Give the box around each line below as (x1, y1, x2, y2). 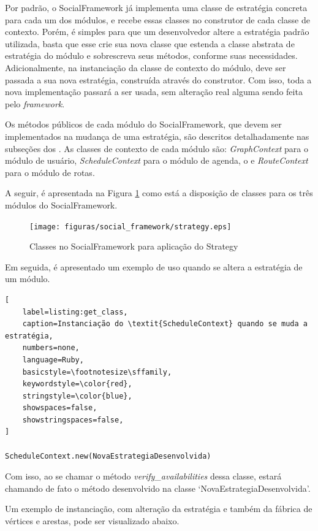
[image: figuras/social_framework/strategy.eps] (29, 222, 232, 231)
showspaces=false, (22, 403, 97, 413)
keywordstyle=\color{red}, (22, 380, 132, 389)
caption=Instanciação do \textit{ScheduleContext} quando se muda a (22, 319, 308, 329)
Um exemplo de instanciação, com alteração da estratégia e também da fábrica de (5, 502, 312, 515)
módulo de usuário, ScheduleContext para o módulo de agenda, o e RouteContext (5, 154, 308, 167)
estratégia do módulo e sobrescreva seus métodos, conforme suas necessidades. (5, 49, 298, 62)
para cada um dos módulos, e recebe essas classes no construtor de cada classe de (5, 13, 310, 26)
